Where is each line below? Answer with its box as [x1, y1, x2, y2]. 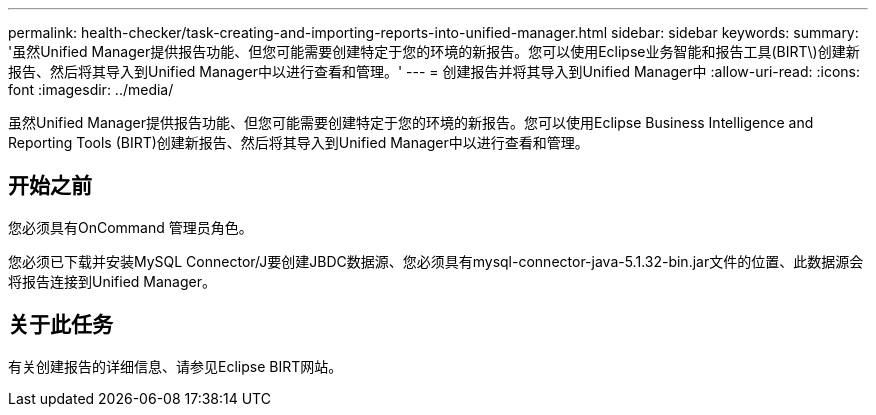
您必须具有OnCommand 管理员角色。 [8, 218, 253, 236]
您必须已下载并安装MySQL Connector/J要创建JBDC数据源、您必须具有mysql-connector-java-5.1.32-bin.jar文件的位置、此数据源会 [8, 252, 864, 270]
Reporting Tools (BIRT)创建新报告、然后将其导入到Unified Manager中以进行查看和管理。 [8, 134, 589, 151]
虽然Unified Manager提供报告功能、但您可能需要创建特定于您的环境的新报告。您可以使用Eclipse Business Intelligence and [8, 114, 814, 131]
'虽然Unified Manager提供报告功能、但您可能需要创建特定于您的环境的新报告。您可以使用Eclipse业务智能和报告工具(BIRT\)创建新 [8, 43, 860, 60]
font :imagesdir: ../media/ [8, 81, 174, 98]
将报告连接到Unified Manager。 [8, 272, 216, 290]
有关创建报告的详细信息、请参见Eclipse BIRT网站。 [8, 357, 343, 375]
